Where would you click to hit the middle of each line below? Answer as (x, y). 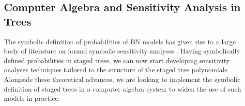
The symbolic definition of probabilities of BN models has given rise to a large (120, 41)
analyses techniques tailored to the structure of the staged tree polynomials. (116, 70)
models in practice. (32, 98)
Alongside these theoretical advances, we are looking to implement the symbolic (122, 79)
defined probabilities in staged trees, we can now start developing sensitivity (117, 60)
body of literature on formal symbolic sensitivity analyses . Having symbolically (122, 51)
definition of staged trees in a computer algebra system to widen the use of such (122, 88)
